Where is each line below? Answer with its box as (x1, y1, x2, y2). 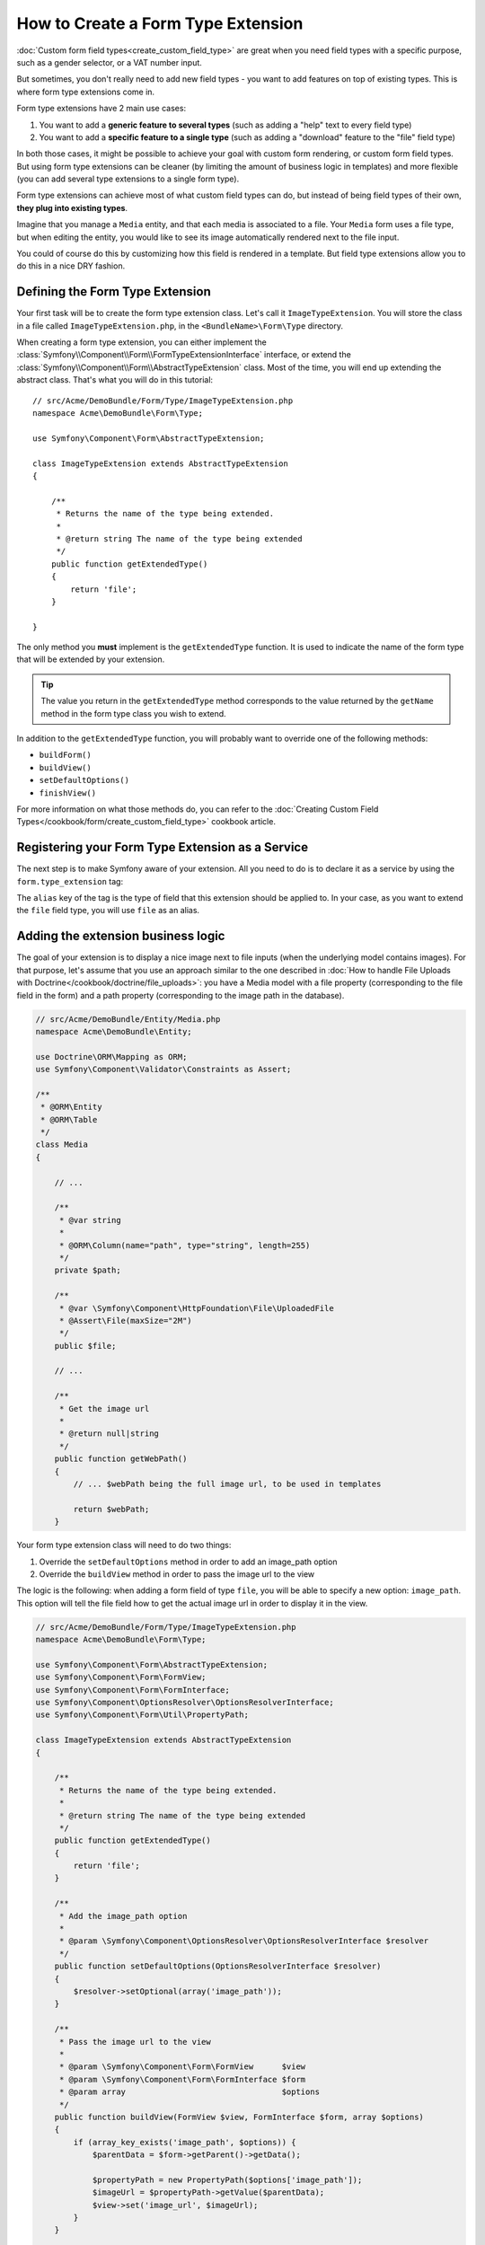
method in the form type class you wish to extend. (40, 708, 226, 718)
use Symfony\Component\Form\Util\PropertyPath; (35, 1710, 249, 1720)
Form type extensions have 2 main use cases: (16, 103, 187, 114)
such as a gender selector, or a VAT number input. (16, 57, 202, 67)
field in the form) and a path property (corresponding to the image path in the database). (16, 990, 345, 1000)
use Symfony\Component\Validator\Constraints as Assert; (35, 1064, 292, 1075)
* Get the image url (58, 1404, 150, 1413)
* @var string (58, 1215, 121, 1225)
